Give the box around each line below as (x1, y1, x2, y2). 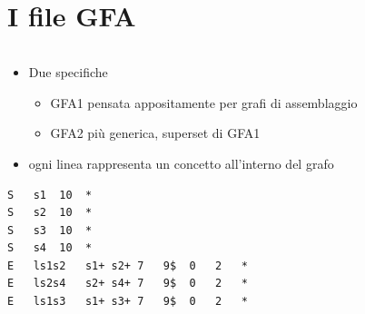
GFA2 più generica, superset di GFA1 (50, 123, 261, 142)
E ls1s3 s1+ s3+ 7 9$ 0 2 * (7, 295, 248, 309)
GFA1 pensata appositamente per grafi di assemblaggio (50, 93, 358, 112)
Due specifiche (28, 63, 108, 82)
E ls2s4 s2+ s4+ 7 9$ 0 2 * (7, 277, 248, 290)
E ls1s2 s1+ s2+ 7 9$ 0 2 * (7, 259, 248, 272)
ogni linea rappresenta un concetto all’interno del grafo (28, 153, 334, 172)
